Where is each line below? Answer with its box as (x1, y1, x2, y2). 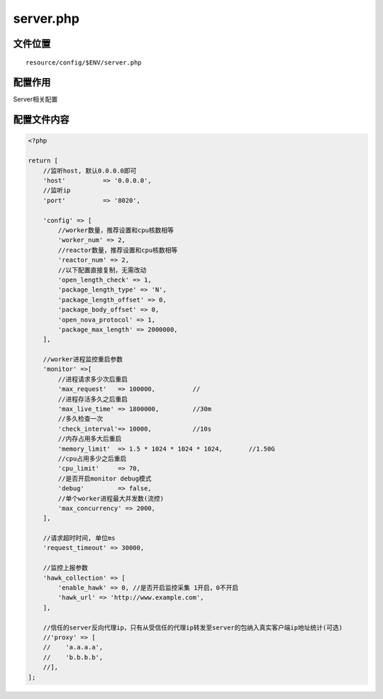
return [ (28, 157, 59, 165)
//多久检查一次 (57, 415, 103, 423)
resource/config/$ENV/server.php (26, 58, 142, 67)
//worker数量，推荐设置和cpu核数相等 (57, 226, 174, 234)
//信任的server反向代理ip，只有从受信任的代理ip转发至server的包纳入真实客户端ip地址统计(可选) (43, 623, 343, 632)
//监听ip (43, 187, 71, 194)
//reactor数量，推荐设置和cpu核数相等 (57, 246, 178, 254)
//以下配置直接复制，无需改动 (57, 266, 147, 274)
